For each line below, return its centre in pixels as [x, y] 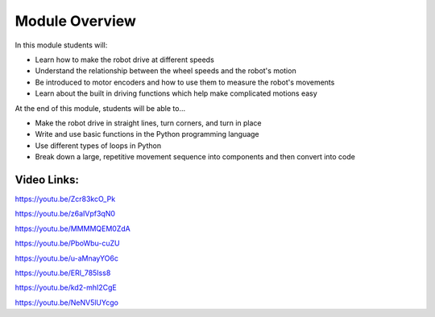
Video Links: [47, 180]
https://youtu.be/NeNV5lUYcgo [66, 303]
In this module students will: [61, 45]
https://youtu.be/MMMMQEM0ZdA [72, 228]
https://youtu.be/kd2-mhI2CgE [66, 288]
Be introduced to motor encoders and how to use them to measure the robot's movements [185, 82]
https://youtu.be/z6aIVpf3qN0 [65, 214]
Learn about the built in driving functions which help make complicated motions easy [176, 93]
